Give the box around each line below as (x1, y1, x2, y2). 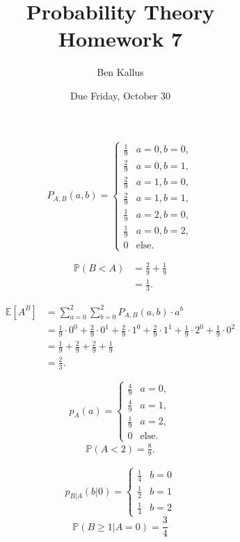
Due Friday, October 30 (70, 88, 170, 102)
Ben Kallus (97, 65, 144, 79)
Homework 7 (58, 24, 183, 53)
